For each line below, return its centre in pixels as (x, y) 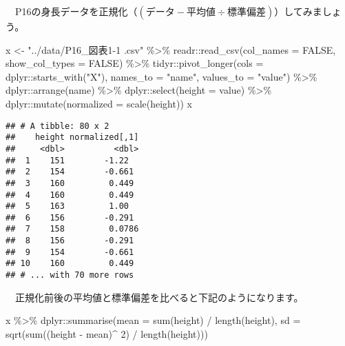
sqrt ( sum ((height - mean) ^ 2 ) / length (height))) (107, 333)
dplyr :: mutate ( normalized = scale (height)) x (99, 103)
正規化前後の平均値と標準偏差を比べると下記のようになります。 (159, 297)
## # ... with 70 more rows (70, 275)
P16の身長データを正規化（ (76, 11)
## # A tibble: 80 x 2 (57, 126)
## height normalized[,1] (72, 138)
